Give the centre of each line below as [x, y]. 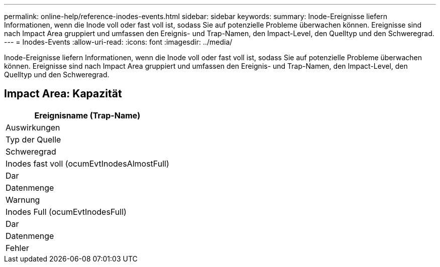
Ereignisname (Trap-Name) [87, 115]
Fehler [17, 248]
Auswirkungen [33, 127]
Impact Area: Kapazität [63, 94]
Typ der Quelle [33, 139]
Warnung [23, 199]
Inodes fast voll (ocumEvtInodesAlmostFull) [87, 163]
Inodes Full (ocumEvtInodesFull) [66, 212]
